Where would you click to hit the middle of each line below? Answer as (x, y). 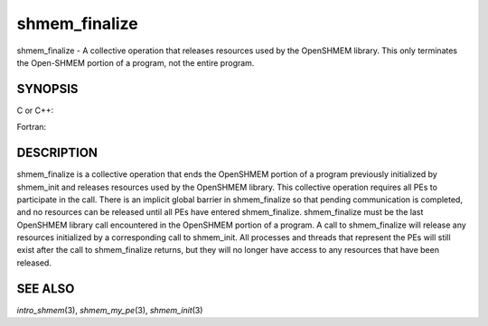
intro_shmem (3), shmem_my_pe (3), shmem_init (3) (110, 310)
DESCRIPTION (57, 153)
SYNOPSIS (47, 89)
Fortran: (32, 127)
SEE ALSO (46, 289)
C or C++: (35, 110)
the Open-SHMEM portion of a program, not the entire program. (136, 62)
